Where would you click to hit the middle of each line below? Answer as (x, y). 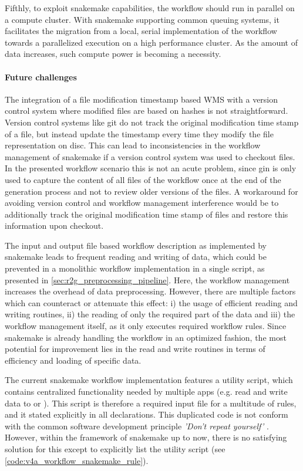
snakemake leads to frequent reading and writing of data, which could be (136, 257)
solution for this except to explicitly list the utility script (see (115, 448)
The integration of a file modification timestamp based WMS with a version (142, 99)
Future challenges (41, 77)
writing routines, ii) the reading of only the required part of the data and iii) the (150, 314)
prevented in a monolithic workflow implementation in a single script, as (135, 268)
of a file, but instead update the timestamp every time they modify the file (139, 133)
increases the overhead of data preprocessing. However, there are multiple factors (150, 291)
